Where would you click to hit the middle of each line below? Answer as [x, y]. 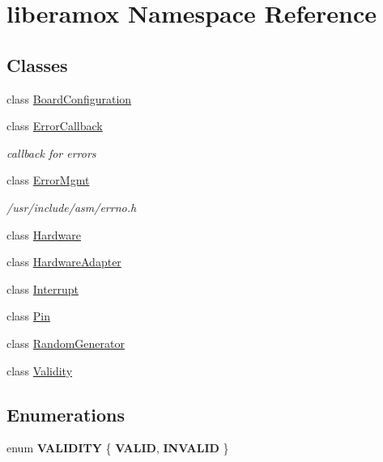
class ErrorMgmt [48, 180]
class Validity [40, 370]
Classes [37, 64]
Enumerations [66, 414]
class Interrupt [43, 288]
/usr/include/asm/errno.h [72, 207]
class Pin [29, 316]
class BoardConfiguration [69, 98]
